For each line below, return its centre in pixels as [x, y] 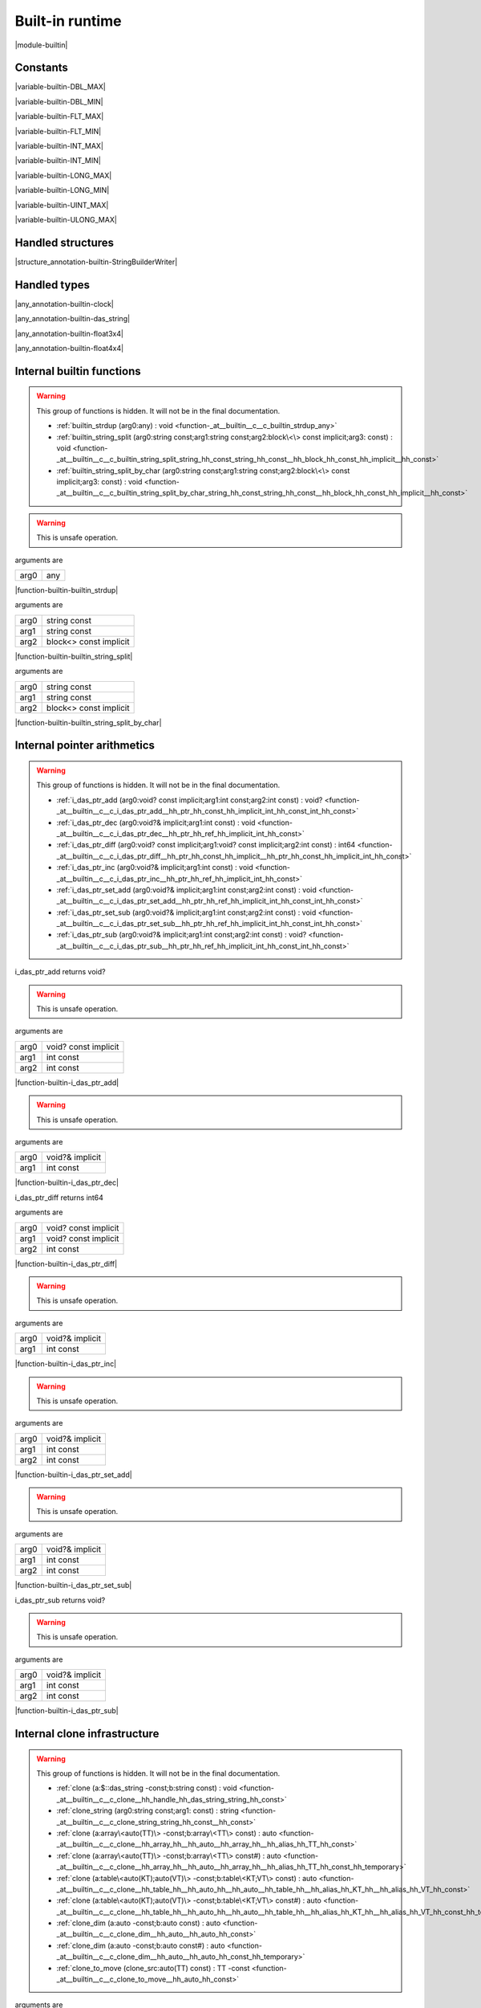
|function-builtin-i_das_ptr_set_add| [73, 1475]
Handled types [52, 285]
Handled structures [65, 242]
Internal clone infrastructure [87, 1734]
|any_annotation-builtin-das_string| [73, 319]
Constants [41, 68]
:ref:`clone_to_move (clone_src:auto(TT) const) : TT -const [153, 1968]
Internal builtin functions [78, 371]
